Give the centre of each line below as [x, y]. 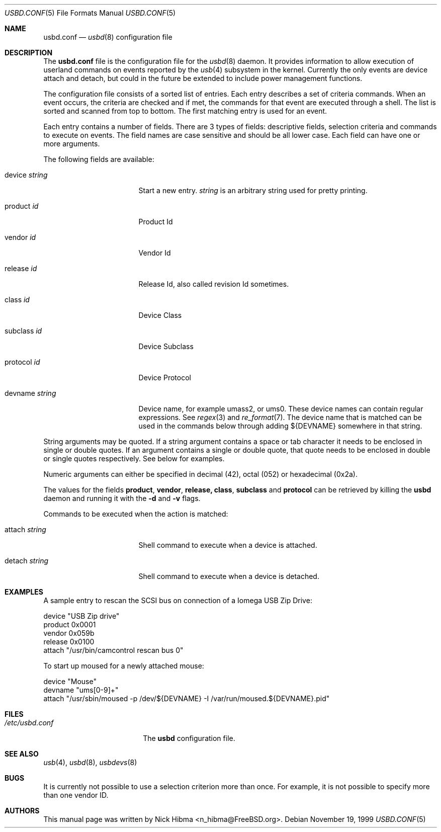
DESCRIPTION [29, 53]
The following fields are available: [99, 159]
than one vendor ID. [76, 795]
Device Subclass [166, 346]
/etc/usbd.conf [29, 723]
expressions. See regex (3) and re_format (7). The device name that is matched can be [280, 417]
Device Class [160, 315]
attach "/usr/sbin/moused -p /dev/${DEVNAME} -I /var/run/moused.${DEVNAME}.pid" [187, 698]
